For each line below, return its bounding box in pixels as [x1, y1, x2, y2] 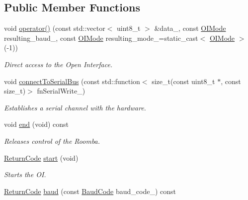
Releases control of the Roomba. [4, 135, 100, 146]
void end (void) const [4, 119, 69, 129]
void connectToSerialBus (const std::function [4, 76, 140, 86]
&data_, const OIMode [154, 23, 226, 33]
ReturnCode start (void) [4, 152, 79, 163]
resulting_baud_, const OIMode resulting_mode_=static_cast [4, 32, 198, 43]
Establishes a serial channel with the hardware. [4, 102, 146, 112]
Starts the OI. [4, 169, 46, 180]
